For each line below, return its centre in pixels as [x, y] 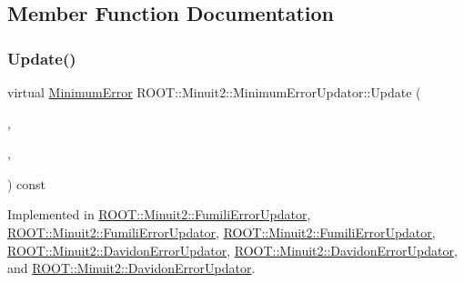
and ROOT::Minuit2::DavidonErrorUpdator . [131, 268]
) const [27, 183]
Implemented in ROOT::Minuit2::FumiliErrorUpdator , [159, 214]
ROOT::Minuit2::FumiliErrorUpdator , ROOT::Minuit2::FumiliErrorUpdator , [222, 232]
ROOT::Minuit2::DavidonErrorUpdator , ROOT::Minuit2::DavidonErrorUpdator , [232, 250]
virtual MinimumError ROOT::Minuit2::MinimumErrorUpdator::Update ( [214, 92]
